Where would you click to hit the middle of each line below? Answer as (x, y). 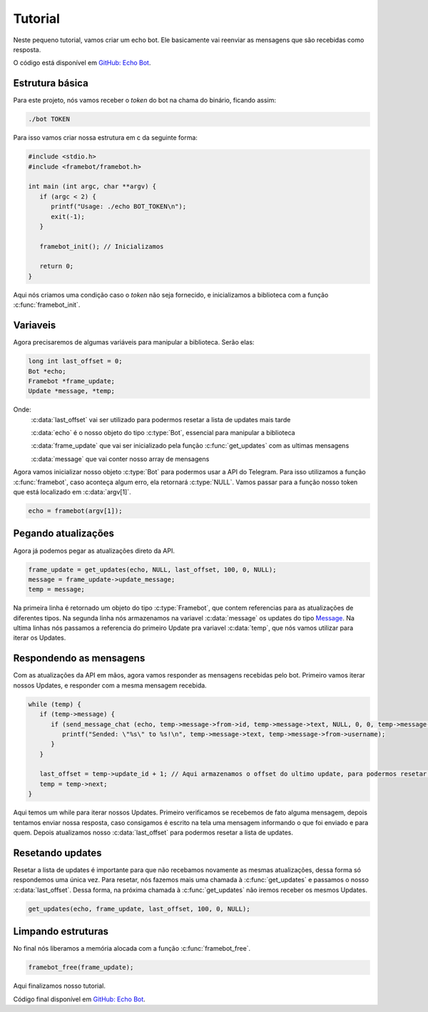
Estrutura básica (51, 83)
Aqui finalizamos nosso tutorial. (60, 986)
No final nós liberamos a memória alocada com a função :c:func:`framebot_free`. (132, 949)
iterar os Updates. (40, 638)
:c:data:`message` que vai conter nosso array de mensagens (120, 459)
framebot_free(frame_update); (81, 967)
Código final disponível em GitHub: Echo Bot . (79, 999)
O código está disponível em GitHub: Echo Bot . (82, 63)
